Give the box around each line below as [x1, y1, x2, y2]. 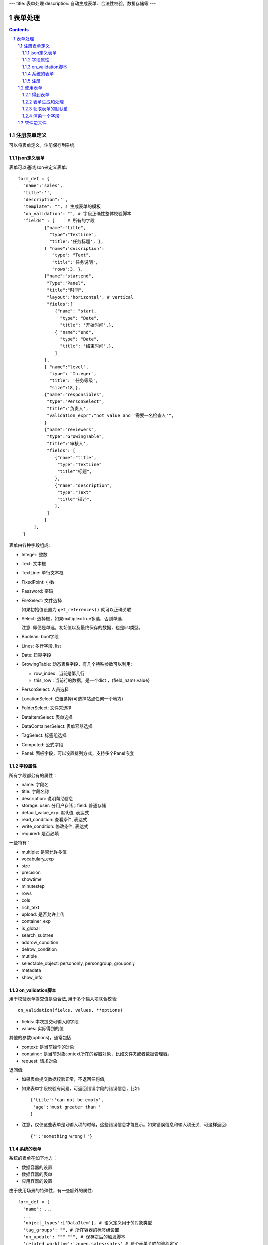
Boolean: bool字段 [21, 634, 59, 640]
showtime [21, 876, 42, 882]
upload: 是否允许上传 [21, 911, 65, 917]
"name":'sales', [23, 183, 63, 189]
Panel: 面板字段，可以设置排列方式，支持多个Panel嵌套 [21, 750, 134, 756]
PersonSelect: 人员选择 [21, 686, 69, 692]
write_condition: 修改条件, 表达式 [21, 823, 89, 829]
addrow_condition [21, 939, 59, 945]
